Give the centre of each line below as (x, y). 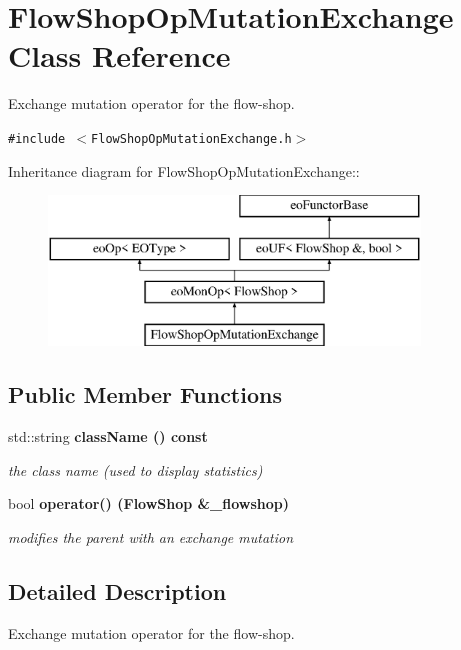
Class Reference (119, 55)
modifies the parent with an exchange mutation (151, 536)
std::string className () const (108, 436)
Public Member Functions (145, 394)
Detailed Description (117, 590)
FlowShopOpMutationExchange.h (191, 138)
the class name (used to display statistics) (135, 469)
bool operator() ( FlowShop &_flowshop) (149, 503)
